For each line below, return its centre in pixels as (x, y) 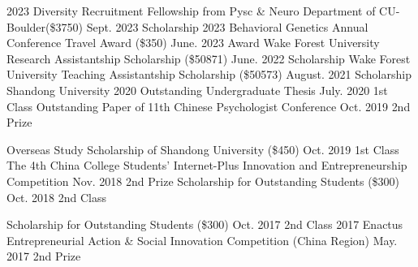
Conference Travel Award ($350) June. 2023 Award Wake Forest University (193, 43)
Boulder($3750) (45, 26)
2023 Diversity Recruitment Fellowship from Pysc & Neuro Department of (191, 11)
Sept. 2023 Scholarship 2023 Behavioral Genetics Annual (227, 26)
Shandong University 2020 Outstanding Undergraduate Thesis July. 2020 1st (197, 90)
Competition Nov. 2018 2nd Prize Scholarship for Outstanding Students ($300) (203, 181)
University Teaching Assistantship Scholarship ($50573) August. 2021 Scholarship (209, 74)
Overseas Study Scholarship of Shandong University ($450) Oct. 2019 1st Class (203, 149)
